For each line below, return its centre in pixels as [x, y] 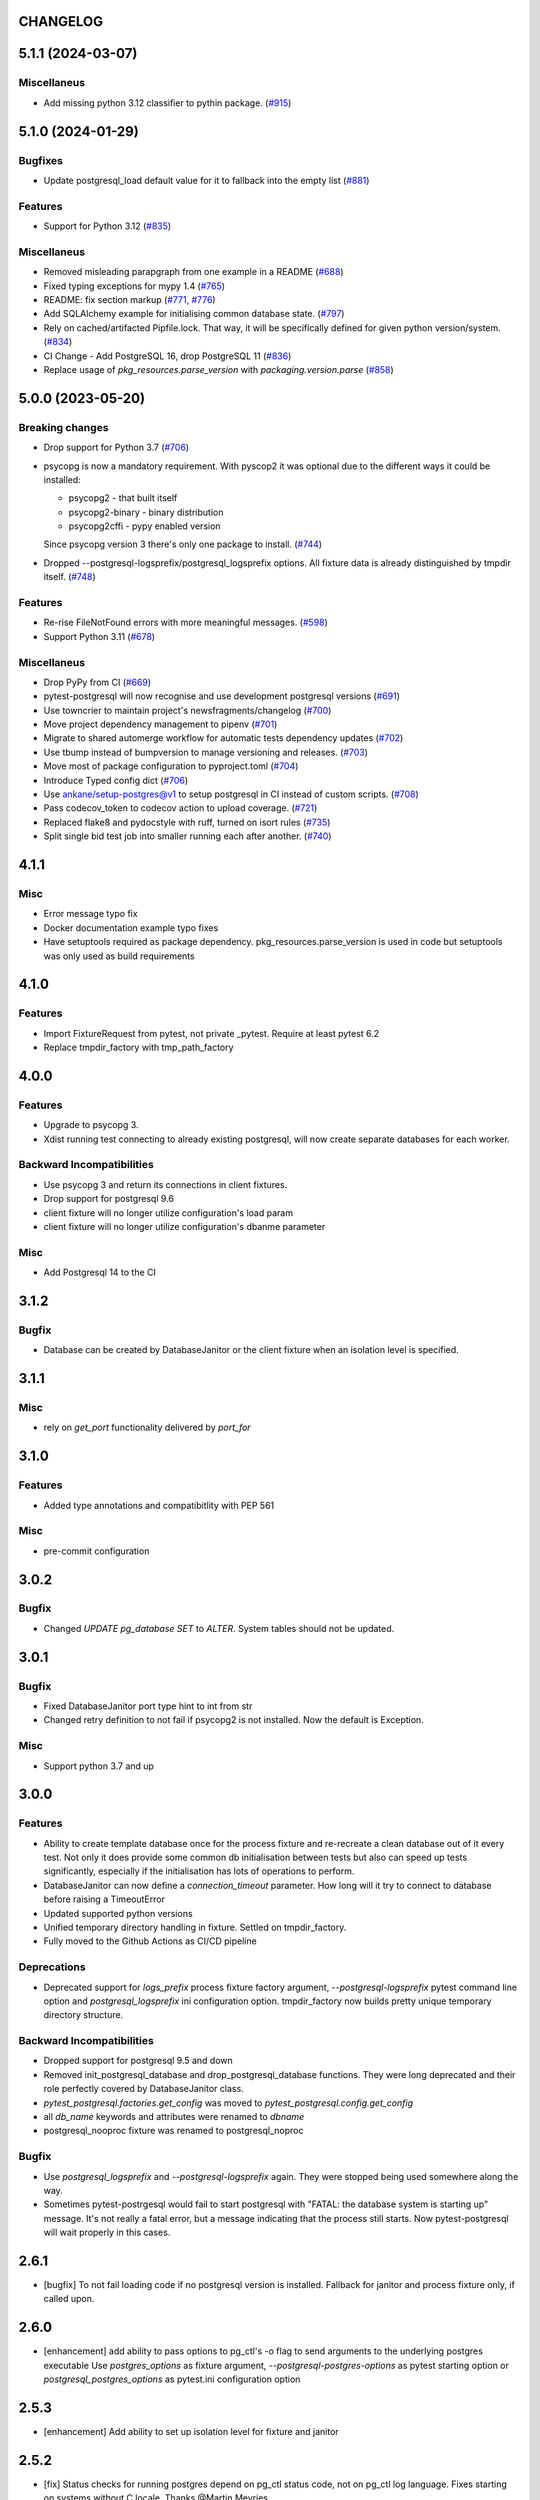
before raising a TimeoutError [104, 1899]
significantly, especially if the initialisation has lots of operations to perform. [199, 1871]
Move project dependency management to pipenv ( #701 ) [160, 724]
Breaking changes [63, 427]
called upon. [69, 2299]
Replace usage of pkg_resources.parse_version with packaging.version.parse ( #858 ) [218, 369]
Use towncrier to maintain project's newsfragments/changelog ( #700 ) [187, 710]
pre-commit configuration [96, 1551]
